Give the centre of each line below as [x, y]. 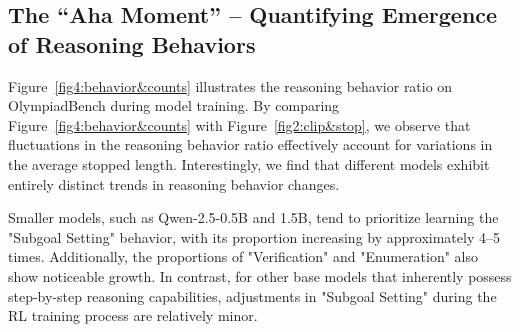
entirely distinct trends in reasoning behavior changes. [174, 183]
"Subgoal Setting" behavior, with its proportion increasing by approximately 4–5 [254, 236]
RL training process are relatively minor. [133, 315]
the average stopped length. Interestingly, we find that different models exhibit [249, 163]
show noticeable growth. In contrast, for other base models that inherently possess [260, 275]
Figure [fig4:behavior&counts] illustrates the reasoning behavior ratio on [230, 85]
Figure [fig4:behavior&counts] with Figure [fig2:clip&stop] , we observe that [239, 124]
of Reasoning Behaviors [132, 43]
